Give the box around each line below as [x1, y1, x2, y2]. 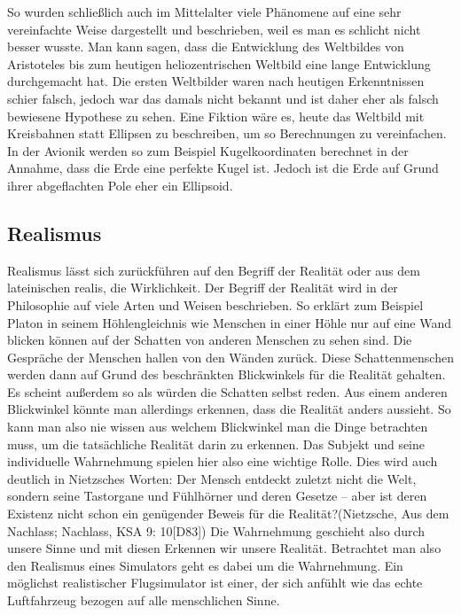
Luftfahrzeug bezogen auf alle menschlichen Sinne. [7, 591, 280, 610]
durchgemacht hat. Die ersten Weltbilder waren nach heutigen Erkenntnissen [7, 72, 425, 90]
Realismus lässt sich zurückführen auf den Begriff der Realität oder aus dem [7, 261, 420, 279]
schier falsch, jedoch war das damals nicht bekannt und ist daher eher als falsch [7, 89, 439, 107]
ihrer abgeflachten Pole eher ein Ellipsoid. [7, 175, 233, 194]
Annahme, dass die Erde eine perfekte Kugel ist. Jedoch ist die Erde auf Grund [7, 159, 439, 177]
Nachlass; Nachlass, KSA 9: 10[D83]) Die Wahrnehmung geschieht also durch [7, 521, 426, 540]
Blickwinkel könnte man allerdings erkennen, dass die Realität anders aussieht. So [7, 400, 451, 418]
